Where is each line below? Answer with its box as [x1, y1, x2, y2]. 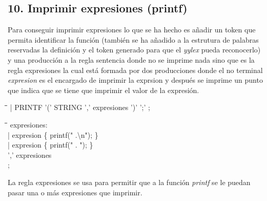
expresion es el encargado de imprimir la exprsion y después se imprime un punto [8, 75, 263, 85]
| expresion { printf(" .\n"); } [8, 129, 98, 140]
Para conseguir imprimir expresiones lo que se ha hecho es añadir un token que [8, 24, 256, 35]
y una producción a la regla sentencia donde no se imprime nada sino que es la [8, 54, 255, 65]
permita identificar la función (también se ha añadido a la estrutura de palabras [8, 34, 259, 45]
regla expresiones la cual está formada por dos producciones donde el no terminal [8, 64, 263, 75]
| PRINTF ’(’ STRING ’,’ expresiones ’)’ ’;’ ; [10, 102, 150, 113]
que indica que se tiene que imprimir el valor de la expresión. [8, 84, 199, 95]
